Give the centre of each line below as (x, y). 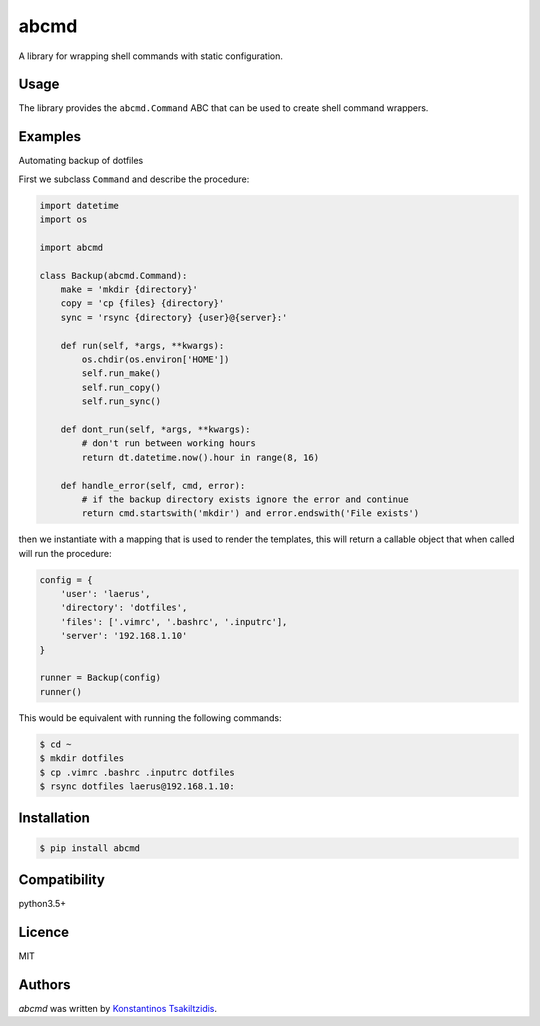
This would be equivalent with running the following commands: (150, 717)
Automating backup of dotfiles (81, 161)
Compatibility (61, 879)
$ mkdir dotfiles (82, 758)
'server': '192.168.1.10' (124, 636)
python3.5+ (42, 904)
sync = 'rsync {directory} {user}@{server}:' (174, 317)
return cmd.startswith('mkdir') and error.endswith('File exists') (250, 513)
